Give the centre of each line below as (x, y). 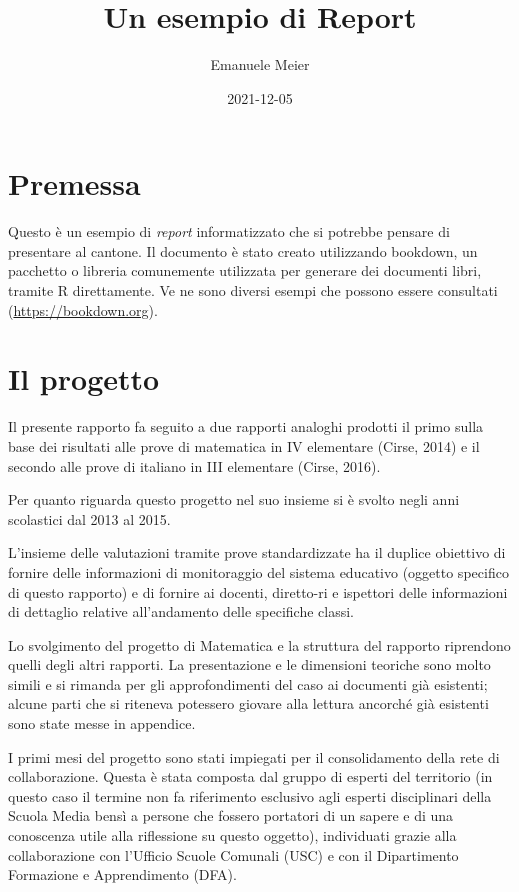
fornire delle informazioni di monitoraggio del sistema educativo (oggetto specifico (258, 571)
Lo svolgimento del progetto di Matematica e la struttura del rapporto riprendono (259, 644)
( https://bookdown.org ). (83, 309)
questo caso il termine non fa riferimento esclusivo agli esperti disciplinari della (250, 795)
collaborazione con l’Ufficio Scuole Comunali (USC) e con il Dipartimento (233, 854)
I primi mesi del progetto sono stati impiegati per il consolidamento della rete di (254, 756)
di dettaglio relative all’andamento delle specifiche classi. (181, 611)
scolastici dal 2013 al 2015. (89, 518)
